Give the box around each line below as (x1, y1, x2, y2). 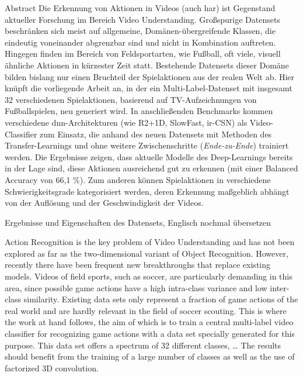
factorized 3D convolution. (5, 361, 99, 374)
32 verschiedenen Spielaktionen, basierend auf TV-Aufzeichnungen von (5, 93, 257, 105)
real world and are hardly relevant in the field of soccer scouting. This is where (5, 304, 287, 316)
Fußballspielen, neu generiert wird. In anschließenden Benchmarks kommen (5, 105, 273, 117)
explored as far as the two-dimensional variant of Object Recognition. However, (5, 247, 288, 259)
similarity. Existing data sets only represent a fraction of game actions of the (23, 293, 298, 305)
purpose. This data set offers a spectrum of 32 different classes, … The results (5, 339, 281, 351)
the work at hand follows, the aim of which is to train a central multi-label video (5, 316, 294, 328)
